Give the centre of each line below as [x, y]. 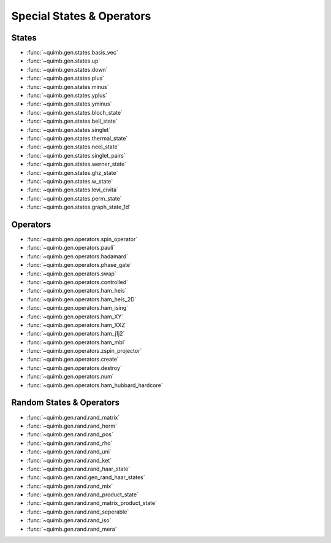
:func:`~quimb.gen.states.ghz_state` [72, 172]
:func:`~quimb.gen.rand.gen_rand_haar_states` [86, 477]
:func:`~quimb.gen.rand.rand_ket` [69, 460]
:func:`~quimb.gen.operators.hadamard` [78, 256]
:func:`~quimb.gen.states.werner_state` [77, 164]
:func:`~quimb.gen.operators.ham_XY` [75, 317]
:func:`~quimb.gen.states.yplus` [67, 96]
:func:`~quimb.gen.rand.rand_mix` [70, 486]
